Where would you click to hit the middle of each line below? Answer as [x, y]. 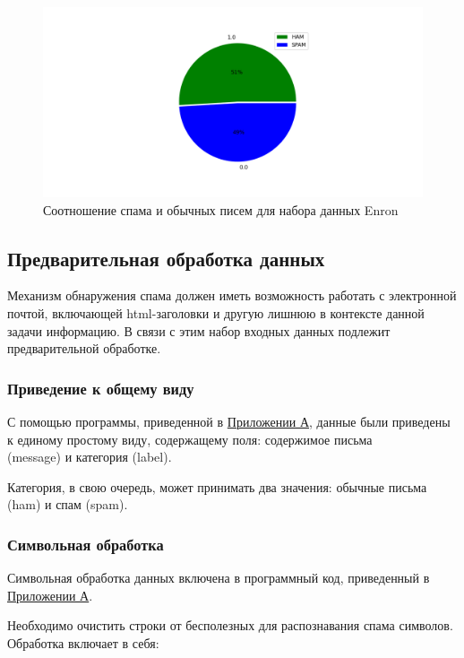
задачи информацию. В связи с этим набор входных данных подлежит [199, 330]
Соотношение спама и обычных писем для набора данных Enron [221, 209]
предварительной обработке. [84, 348]
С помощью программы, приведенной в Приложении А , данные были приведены [229, 421]
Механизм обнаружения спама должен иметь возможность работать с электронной [232, 295]
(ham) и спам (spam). [68, 504]
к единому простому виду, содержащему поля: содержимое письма [190, 439]
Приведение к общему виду [101, 388]
